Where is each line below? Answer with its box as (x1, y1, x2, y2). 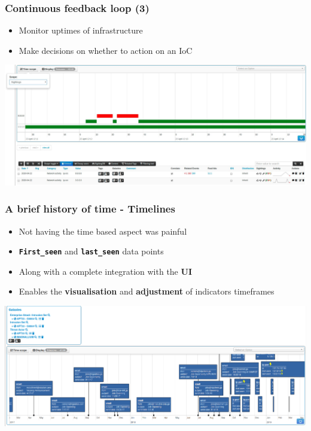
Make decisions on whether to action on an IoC (19, 44, 193, 56)
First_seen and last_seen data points (19, 245, 164, 257)
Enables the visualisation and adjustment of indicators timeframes (19, 285, 275, 298)
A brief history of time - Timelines (5, 201, 175, 216)
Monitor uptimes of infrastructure (19, 24, 143, 37)
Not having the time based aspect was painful (19, 224, 187, 237)
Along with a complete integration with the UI (19, 265, 192, 277)
